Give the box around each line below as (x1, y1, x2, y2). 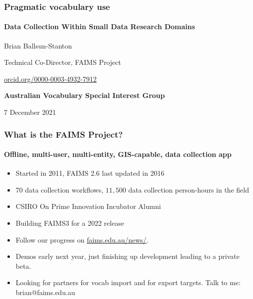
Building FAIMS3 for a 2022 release (15, 218, 125, 228)
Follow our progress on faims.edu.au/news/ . (15, 234, 149, 245)
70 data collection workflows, (15, 184, 104, 195)
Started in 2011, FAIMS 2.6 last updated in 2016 (15, 168, 165, 178)
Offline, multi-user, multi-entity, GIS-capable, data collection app (4, 149, 232, 159)
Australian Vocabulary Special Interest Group (4, 90, 165, 100)
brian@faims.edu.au (15, 287, 75, 297)
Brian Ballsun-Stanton (4, 40, 72, 50)
